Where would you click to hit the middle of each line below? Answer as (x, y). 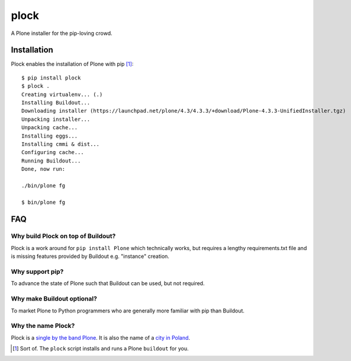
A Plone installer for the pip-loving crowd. (62, 33)
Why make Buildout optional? (54, 299)
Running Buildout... (51, 161)
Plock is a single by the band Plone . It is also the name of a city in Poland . (101, 337)
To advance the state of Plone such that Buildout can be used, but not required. (108, 283)
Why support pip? (37, 271)
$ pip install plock (51, 78)
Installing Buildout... (56, 103)
